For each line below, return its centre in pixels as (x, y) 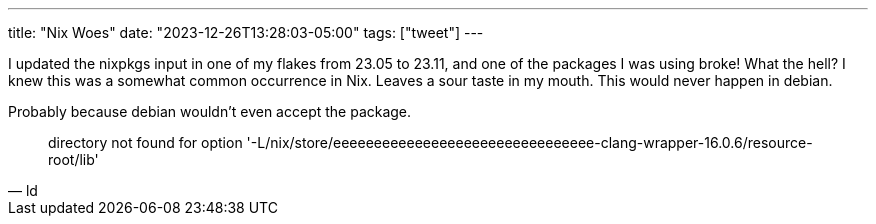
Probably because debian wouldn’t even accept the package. (210, 111)
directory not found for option (145, 142)
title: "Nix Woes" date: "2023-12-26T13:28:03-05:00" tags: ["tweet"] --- (246, 32)
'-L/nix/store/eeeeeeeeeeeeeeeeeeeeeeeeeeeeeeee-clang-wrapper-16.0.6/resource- (529, 142)
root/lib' (73, 159)
